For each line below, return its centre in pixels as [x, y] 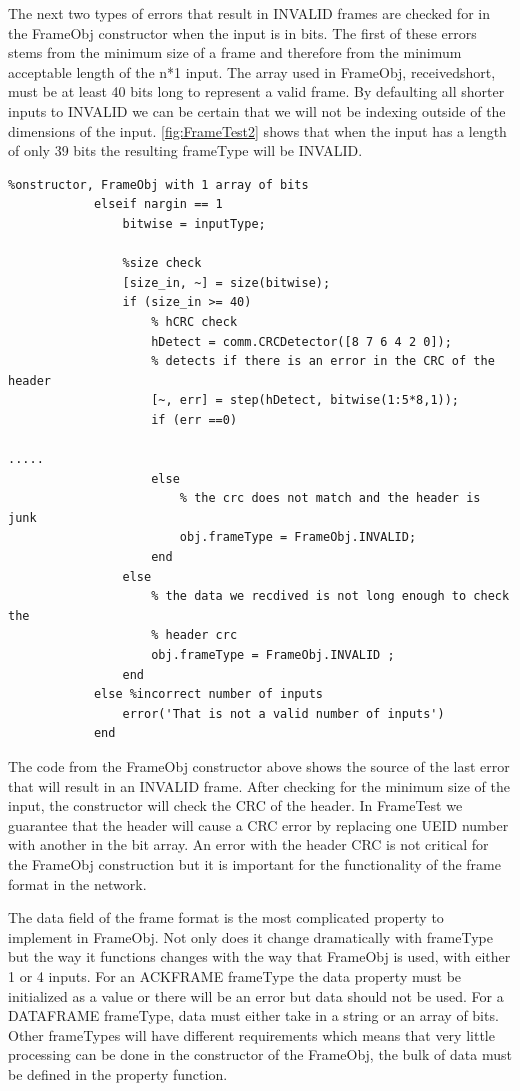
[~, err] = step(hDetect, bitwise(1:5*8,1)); [305, 400]
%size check [162, 263]
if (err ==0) [194, 419]
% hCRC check [194, 321]
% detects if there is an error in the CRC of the [323, 361]
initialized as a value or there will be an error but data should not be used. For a [256, 995]
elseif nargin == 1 [158, 204]
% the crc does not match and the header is [330, 498]
